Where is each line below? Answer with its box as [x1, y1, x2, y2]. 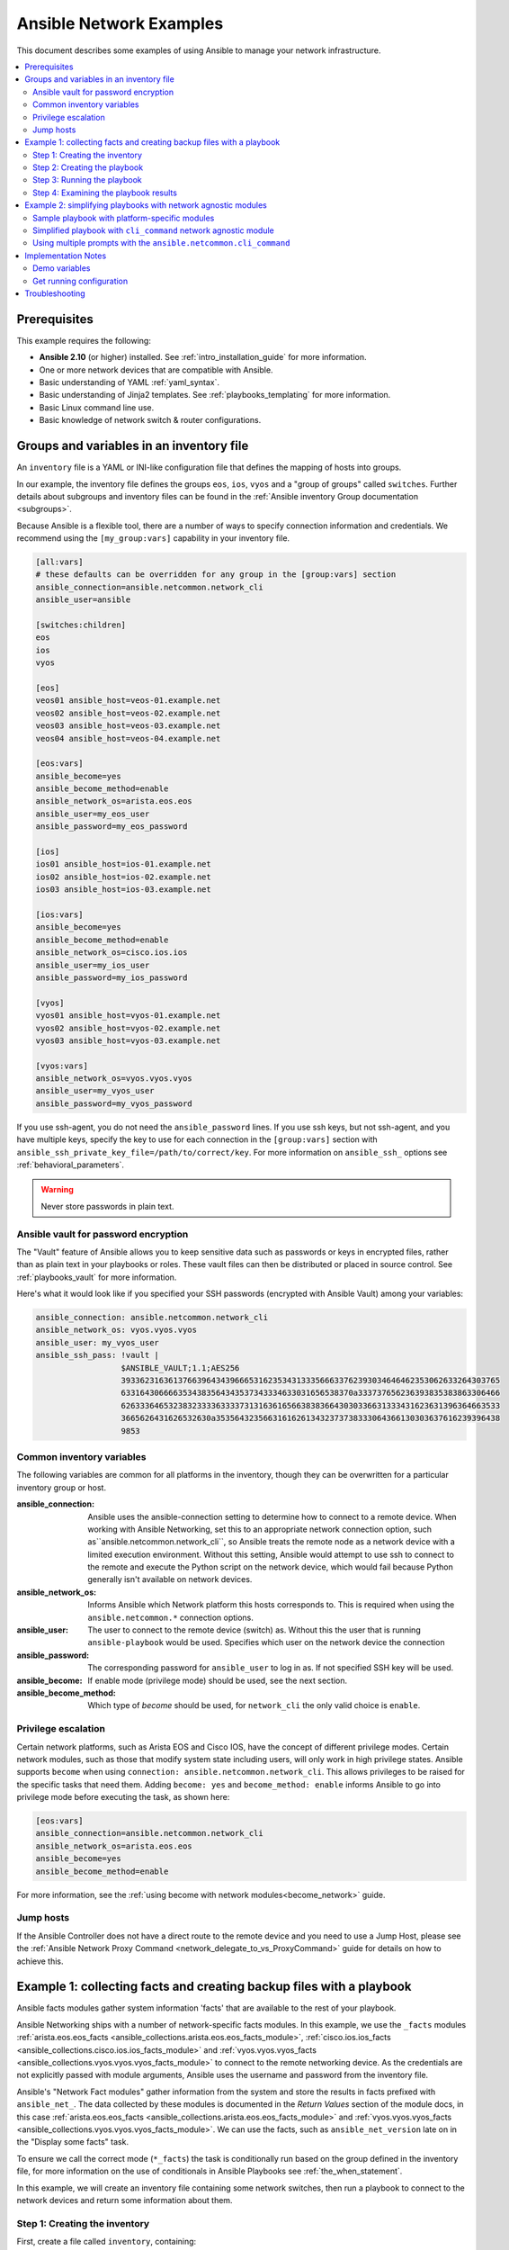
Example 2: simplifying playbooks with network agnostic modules [24, 200, 267, 211]
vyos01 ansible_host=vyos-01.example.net [35, 1011, 221, 1021]
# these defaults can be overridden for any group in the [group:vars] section [35, 570, 397, 580]
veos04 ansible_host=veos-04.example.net [35, 733, 221, 743]
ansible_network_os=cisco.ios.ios [35, 948, 188, 958]
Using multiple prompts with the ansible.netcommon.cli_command [32, 238, 290, 248]
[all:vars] [35, 557, 84, 567]
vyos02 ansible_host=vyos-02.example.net [35, 1022, 221, 1033]
